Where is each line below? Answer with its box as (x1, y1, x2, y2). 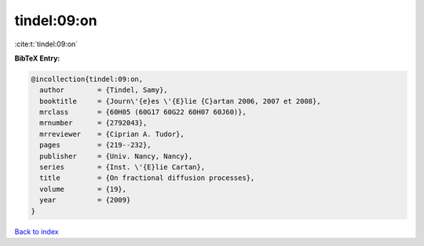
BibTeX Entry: (14, 53, 60, 63)
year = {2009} (39, 196, 131, 204)
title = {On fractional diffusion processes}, (39, 174, 255, 182)
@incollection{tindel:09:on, (31, 75, 144, 83)
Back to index (14, 226, 59, 236)
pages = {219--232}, (39, 141, 152, 149)
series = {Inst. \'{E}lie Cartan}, (39, 163, 206, 172)
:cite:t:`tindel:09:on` (14, 39, 79, 49)
